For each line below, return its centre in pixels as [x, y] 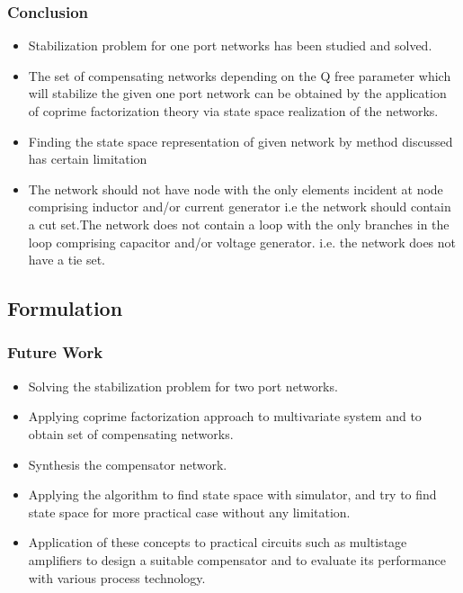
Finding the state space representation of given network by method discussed [240, 141]
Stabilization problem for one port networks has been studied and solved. [230, 45]
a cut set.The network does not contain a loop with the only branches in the [239, 224]
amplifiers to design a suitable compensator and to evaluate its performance [237, 559]
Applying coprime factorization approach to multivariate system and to [225, 416]
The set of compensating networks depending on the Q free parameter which [240, 75]
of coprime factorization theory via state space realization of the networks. [233, 111]
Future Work [55, 352]
